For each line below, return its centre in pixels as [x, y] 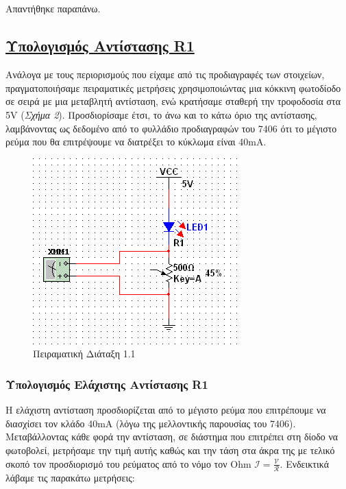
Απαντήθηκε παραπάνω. [53, 9]
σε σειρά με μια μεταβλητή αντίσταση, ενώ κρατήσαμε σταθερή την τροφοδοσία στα [173, 101]
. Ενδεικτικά [304, 463]
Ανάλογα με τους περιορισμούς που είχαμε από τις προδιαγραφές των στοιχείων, [165, 74]
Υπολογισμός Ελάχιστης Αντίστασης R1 [107, 384]
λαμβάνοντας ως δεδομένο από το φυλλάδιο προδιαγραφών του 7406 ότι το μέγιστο [171, 128]
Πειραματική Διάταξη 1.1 [84, 354]
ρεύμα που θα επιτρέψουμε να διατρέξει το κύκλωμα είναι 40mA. [136, 142]
